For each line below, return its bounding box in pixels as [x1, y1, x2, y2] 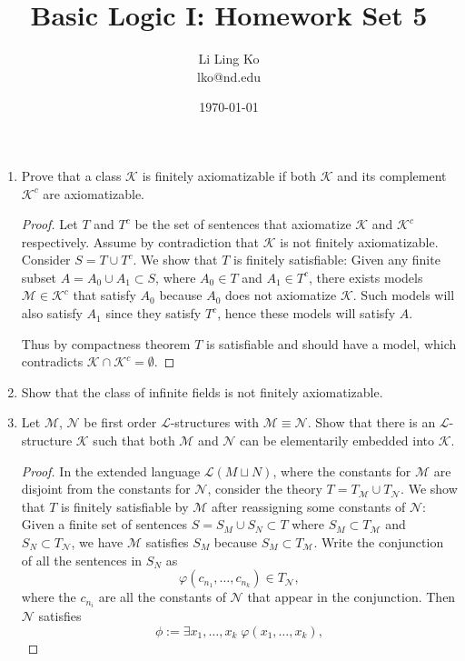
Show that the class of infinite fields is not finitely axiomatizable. [21, 382, 383, 401]
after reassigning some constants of [212, 496, 406, 516]
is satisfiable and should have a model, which [206, 334, 457, 353]
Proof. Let [21, 215, 78, 234]
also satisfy [21, 304, 83, 323]
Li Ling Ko [198, 49, 260, 68]
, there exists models [308, 267, 423, 286]
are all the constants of [98, 587, 226, 606]
